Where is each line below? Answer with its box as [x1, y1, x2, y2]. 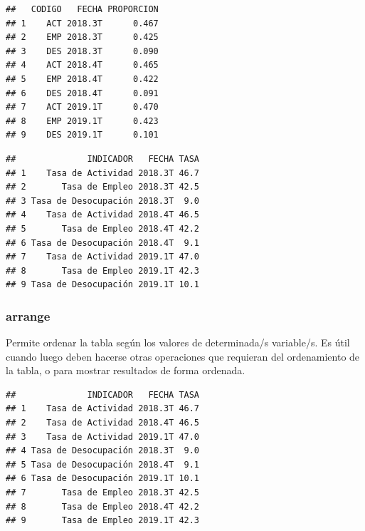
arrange [6, 306, 51, 324]
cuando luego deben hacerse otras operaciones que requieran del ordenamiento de [6, 349, 360, 364]
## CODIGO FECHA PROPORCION [6, 4, 159, 14]
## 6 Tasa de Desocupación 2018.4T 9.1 [6, 237, 200, 248]
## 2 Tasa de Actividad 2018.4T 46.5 [6, 418, 200, 428]
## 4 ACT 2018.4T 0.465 [6, 60, 159, 71]
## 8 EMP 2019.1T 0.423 [6, 115, 159, 126]
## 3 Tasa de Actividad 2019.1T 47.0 [6, 431, 200, 442]
